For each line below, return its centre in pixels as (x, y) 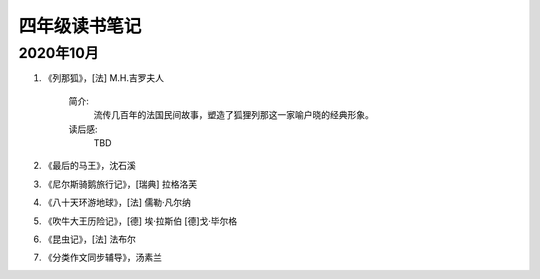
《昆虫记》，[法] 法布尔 (90, 239)
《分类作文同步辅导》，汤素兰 (102, 257)
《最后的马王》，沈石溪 (89, 166)
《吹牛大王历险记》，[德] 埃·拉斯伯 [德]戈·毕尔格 (140, 221)
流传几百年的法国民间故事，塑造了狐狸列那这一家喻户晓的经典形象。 (233, 115)
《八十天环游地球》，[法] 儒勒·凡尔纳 (117, 202)
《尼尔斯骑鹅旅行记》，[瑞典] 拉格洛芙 (120, 184)
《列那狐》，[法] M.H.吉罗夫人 (104, 78)
